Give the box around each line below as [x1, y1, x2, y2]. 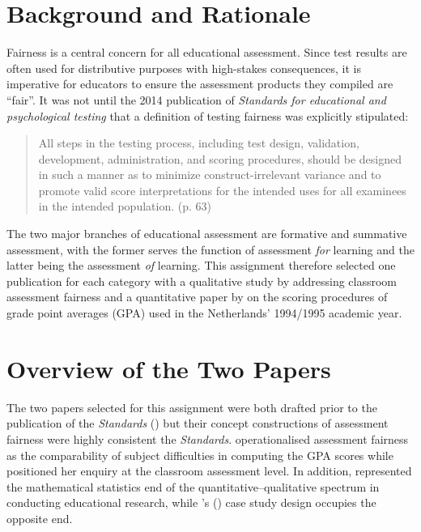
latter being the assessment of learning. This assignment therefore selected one [6, 257, 396, 274]
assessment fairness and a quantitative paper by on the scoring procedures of [6, 288, 388, 305]
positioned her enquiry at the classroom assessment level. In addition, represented [6, 462, 412, 479]
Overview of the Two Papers [6, 351, 331, 385]
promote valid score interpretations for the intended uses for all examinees [38, 181, 406, 198]
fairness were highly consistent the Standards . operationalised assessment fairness [6, 430, 409, 447]
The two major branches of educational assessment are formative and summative [6, 225, 407, 242]
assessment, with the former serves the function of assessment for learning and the [6, 240, 415, 257]
